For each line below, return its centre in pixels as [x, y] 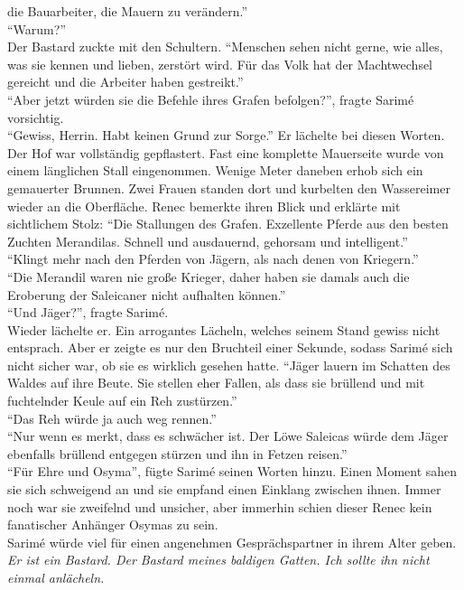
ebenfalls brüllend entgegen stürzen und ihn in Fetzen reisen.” [177, 453]
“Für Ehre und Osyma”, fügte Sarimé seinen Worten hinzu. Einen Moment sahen [232, 471]
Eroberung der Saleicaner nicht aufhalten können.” [147, 294]
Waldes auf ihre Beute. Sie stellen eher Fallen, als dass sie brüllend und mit [216, 383]
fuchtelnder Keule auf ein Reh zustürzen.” [122, 401]
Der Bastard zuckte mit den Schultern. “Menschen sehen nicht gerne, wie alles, [225, 47]
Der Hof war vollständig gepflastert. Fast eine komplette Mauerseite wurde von [226, 152]
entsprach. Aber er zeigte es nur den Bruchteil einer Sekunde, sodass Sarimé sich [230, 347]
